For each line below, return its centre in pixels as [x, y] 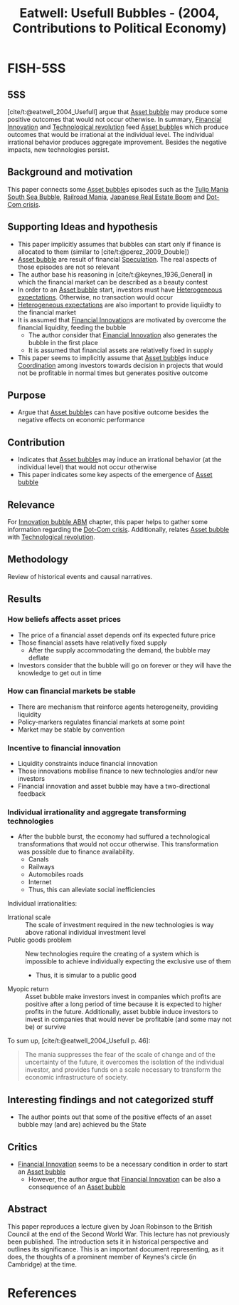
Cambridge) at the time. [42, 1264]
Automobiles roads [56, 874]
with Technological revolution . [52, 537]
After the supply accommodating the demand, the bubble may [119, 650]
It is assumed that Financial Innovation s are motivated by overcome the [122, 319]
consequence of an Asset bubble [77, 1187]
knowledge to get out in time [59, 672]
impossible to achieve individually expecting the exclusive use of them [128, 961]
